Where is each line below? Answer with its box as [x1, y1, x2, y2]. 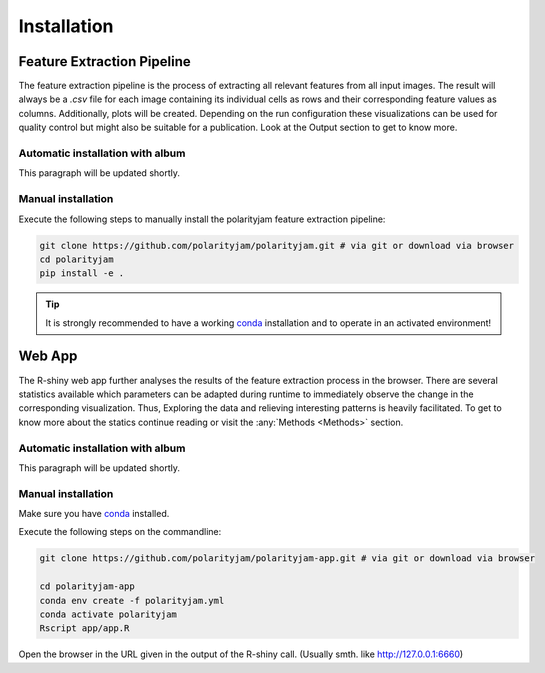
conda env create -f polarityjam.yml [39, 595, 225, 606]
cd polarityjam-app [39, 581, 135, 592]
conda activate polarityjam [39, 608, 177, 620]
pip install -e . [39, 268, 125, 279]
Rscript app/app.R [39, 623, 130, 634]
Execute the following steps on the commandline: [18, 526, 222, 538]
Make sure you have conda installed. [18, 508, 170, 520]
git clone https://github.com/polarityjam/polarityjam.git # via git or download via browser [39, 240, 515, 251]
